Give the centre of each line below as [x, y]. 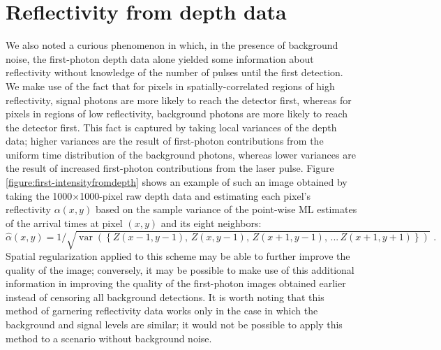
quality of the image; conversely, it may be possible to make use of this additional [180, 269]
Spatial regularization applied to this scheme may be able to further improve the [178, 255]
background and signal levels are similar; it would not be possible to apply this [174, 324]
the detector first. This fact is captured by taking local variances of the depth [171, 127]
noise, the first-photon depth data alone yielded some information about [160, 58]
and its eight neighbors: [211, 223]
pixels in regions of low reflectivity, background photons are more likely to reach [177, 114]
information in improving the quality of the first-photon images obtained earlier [176, 283]
